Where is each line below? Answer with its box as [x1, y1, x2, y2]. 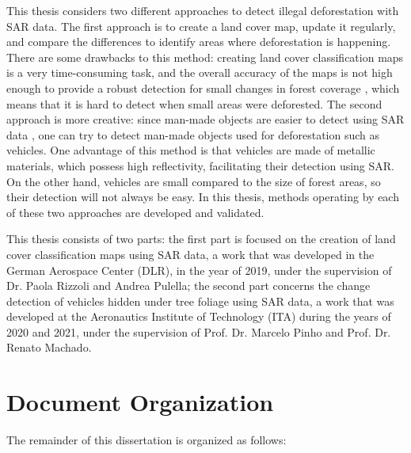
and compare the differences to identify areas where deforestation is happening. [6, 33, 391, 50]
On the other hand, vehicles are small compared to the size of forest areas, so [6, 173, 381, 189]
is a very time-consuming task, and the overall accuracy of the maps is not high [6, 64, 393, 81]
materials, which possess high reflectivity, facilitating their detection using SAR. [6, 157, 395, 173]
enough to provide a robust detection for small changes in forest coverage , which [6, 79, 400, 96]
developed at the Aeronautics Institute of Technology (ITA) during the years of [6, 308, 391, 325]
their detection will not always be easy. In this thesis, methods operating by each [6, 188, 399, 205]
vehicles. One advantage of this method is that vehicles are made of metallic [6, 142, 375, 158]
